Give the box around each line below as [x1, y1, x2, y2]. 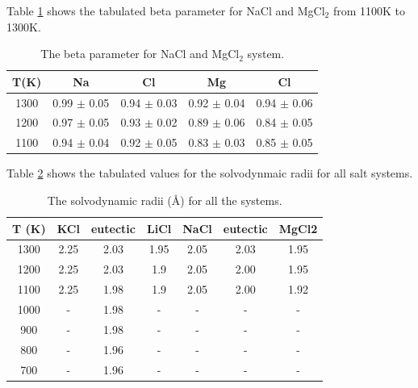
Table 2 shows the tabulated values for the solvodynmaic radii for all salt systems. [6, 165, 413, 181]
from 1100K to [332, 2, 406, 19]
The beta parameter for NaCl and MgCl [40, 45, 240, 62]
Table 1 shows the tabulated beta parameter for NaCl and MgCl [6, 2, 325, 19]
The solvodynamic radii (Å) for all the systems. [47, 192, 282, 208]
